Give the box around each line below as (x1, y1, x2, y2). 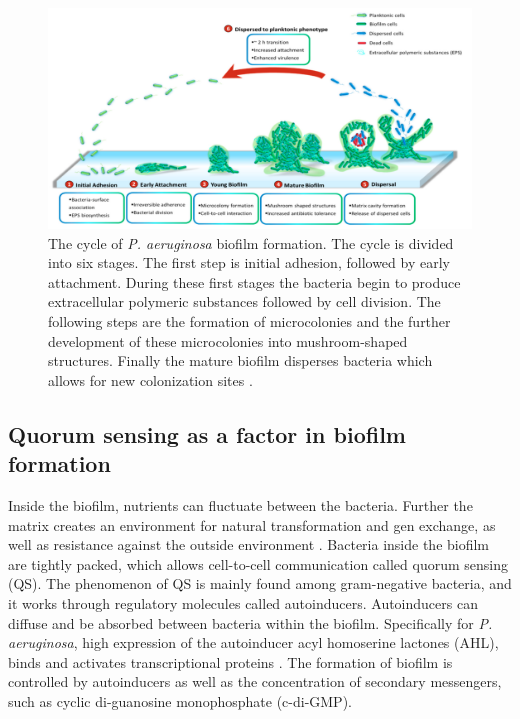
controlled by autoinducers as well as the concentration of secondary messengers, (8, 671, 502, 692)
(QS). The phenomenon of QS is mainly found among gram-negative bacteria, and (8, 573, 512, 594)
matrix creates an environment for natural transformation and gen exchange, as (8, 514, 496, 535)
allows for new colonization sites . (48, 369, 253, 390)
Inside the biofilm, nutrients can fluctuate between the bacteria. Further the (8, 495, 473, 516)
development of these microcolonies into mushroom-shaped (48, 330, 408, 351)
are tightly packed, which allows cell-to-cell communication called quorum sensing (8, 553, 508, 574)
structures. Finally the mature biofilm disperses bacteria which (48, 350, 433, 371)
